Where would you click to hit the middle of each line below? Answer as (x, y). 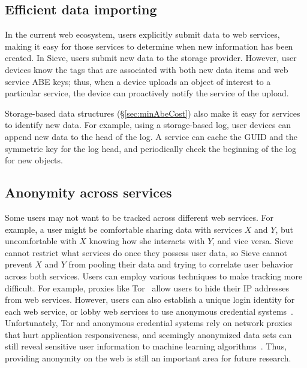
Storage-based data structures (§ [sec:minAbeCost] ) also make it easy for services (153, 113)
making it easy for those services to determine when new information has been (149, 46)
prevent (19, 264)
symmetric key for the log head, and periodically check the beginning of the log (151, 148)
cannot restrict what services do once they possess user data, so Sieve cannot (146, 252)
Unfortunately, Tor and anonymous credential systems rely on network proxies (149, 323)
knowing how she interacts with (147, 241)
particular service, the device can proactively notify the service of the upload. (147, 93)
